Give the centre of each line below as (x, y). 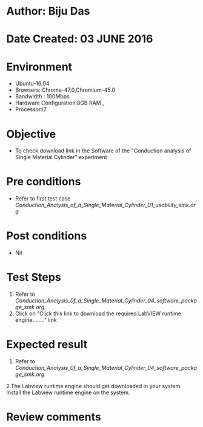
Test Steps (34, 277)
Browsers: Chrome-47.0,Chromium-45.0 (65, 90)
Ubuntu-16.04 (32, 84)
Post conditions (47, 236)
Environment (39, 67)
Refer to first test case (43, 199)
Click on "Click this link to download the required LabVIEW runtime (98, 313)
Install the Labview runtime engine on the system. (68, 392)
